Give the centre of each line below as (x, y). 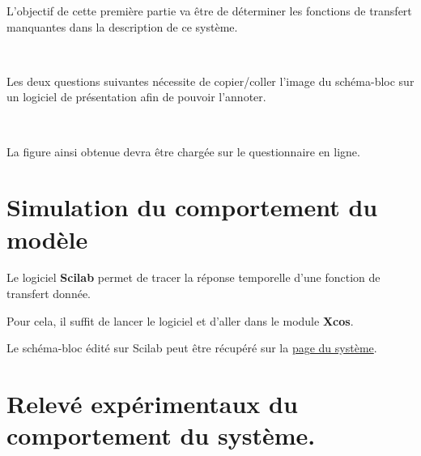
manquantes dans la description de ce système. (122, 26)
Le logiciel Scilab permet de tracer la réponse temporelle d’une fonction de (193, 277)
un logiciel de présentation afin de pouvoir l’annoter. (136, 97)
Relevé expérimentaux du (152, 404)
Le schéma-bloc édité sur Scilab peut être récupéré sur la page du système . (192, 348)
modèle (47, 239)
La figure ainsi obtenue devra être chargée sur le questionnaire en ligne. (183, 151)
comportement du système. (161, 435)
